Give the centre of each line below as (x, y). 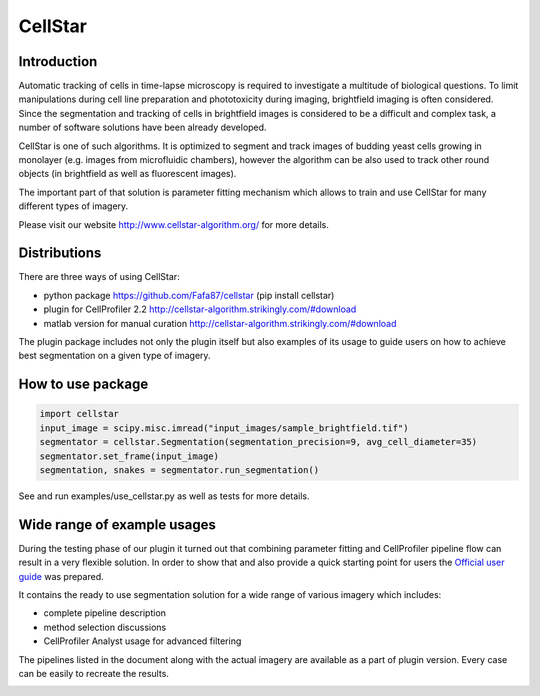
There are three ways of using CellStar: (99, 277)
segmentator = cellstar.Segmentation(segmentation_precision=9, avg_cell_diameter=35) (258, 442)
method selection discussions (105, 627)
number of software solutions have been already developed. (142, 127)
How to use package (83, 384)
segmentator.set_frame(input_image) (129, 456)
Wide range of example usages (117, 524)
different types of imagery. (73, 206)
